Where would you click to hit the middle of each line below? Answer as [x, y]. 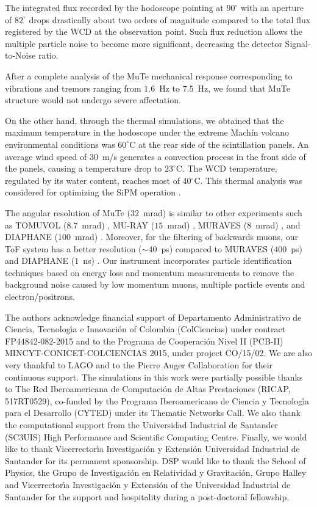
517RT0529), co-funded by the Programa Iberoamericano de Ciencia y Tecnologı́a [157, 400]
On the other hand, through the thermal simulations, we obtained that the [144, 120]
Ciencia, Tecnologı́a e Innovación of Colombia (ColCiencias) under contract [145, 329]
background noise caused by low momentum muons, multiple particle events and [155, 284]
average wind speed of [46, 156]
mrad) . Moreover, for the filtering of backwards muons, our [186, 237]
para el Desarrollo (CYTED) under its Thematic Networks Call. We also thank [153, 413]
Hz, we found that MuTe [244, 88]
